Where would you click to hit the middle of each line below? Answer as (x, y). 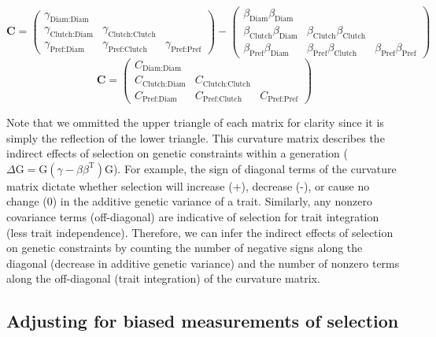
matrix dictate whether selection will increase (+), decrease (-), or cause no (188, 185)
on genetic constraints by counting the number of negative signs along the (185, 248)
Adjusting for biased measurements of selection (203, 321)
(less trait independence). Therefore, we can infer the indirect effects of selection (200, 232)
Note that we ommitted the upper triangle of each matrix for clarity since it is (195, 122)
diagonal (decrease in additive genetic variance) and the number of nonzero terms (203, 263)
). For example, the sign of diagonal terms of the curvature (255, 168)
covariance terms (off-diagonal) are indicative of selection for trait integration (193, 217)
